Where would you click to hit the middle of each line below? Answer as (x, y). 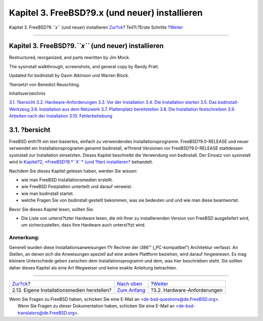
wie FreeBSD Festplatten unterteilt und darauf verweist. (77, 187)
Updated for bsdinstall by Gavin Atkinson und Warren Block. (69, 76)
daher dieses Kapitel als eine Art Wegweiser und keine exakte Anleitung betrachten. (93, 267)
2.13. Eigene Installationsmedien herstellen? (62, 290)
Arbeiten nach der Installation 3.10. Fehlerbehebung (61, 116)
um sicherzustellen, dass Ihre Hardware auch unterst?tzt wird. (84, 225)
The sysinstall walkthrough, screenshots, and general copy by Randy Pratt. (84, 66)
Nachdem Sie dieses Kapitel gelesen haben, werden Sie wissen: (73, 171)
